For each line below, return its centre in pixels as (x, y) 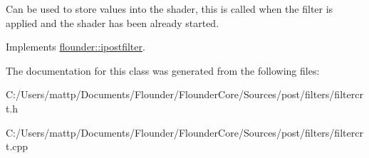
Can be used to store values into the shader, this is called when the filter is (170, 9)
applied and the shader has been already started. (113, 22)
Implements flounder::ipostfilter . (76, 47)
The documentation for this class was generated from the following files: (163, 70)
